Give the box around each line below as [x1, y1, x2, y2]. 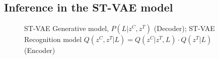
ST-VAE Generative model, [24, 23, 109, 33]
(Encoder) [24, 45, 55, 55]
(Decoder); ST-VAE [154, 23, 215, 33]
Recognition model [24, 34, 82, 44]
